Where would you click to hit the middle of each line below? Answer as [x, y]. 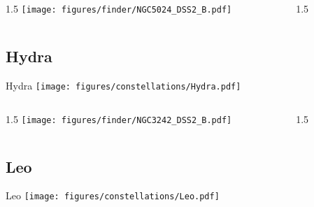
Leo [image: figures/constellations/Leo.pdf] [113, 195]
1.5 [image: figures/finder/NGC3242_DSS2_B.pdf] [119, 119]
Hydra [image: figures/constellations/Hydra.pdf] [123, 85]
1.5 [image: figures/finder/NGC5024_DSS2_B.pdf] [119, 8]
